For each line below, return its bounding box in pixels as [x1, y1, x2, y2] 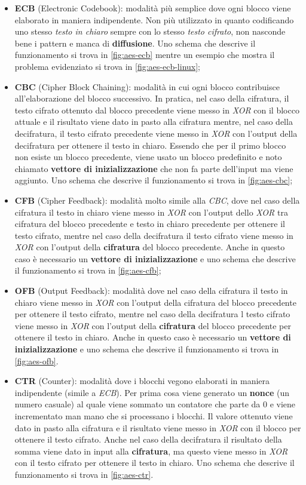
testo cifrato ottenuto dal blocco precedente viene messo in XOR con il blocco [14, 103, 299, 116]
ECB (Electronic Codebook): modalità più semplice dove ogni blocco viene [14, 2, 291, 14]
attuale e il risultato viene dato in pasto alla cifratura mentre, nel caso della [14, 115, 293, 128]
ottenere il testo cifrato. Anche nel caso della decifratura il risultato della [14, 433, 282, 446]
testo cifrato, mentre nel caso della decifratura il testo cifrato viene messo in [14, 229, 293, 241]
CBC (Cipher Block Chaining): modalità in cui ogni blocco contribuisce [14, 80, 280, 93]
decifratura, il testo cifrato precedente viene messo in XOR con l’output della [14, 127, 298, 139]
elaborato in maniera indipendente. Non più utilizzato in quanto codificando [14, 13, 294, 26]
